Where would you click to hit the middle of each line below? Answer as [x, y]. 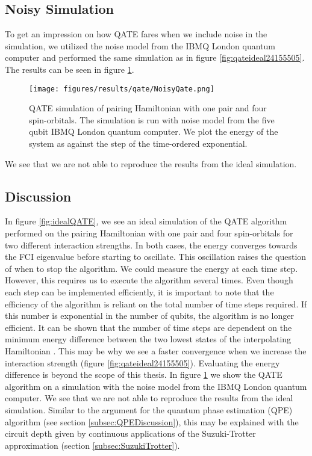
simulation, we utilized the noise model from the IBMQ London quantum [140, 45]
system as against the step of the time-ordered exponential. [138, 143]
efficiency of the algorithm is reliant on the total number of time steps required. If [156, 303]
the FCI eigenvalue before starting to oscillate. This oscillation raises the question [156, 257]
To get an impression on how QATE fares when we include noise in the [136, 34]
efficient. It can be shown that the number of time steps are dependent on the [148, 327]
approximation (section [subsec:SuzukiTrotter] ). [92, 445]
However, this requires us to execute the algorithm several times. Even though [149, 280]
